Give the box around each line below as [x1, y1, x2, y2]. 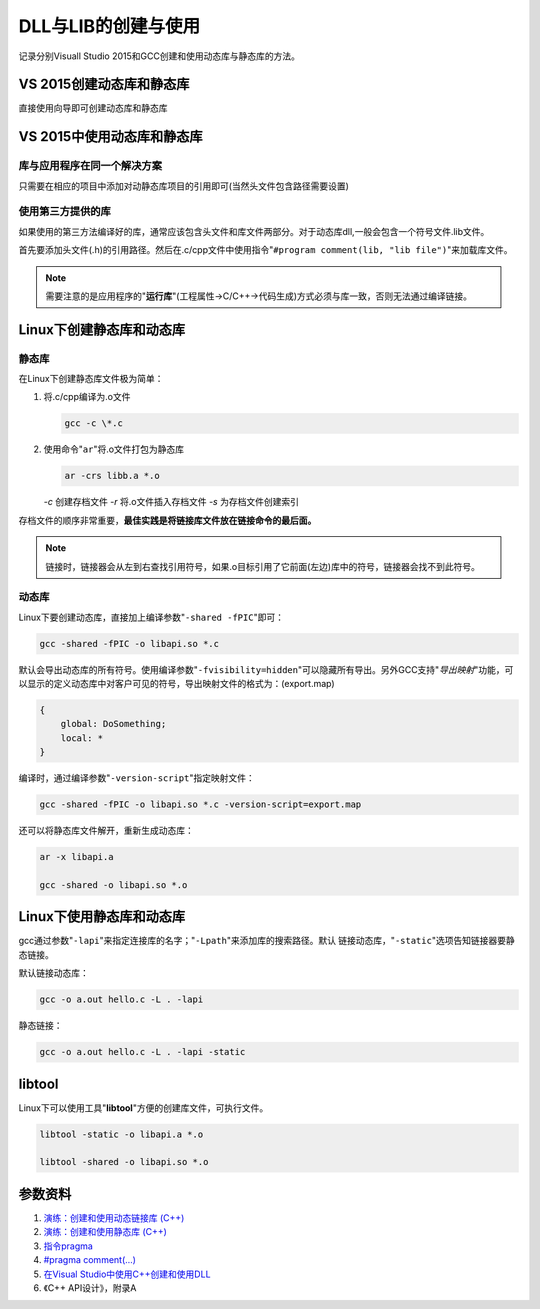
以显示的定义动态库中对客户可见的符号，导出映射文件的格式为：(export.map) [18, 678, 335, 690]
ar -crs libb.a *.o [64, 470, 160, 482]
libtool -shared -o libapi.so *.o [39, 1156, 209, 1168]
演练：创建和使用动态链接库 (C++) [43, 1211, 185, 1224]
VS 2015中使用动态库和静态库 [18, 128, 203, 145]
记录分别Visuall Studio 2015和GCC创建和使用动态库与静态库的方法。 [18, 50, 300, 62]
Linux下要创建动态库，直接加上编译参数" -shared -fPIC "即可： [18, 611, 285, 623]
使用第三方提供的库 [18, 205, 112, 219]
